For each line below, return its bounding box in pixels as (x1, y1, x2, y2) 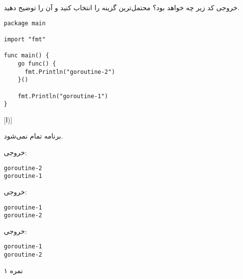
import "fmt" (4, 35, 46, 43)
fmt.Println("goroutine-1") (17, 92, 108, 100)
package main (4, 19, 46, 27)
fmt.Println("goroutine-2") (24, 68, 115, 75)
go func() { (17, 60, 56, 67)
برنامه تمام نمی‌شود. (4, 131, 63, 141)
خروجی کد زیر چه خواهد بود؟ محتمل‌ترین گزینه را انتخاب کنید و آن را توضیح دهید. (4, 2, 240, 12)
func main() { (4, 52, 49, 59)
